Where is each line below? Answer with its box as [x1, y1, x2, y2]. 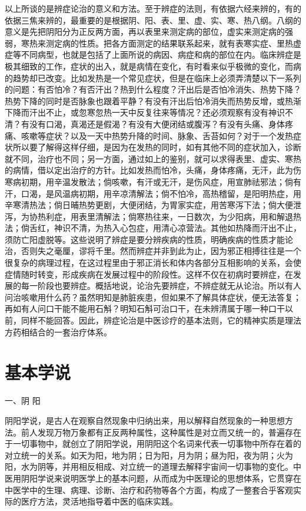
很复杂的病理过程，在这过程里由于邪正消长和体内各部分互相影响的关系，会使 [5, 256, 301, 269]
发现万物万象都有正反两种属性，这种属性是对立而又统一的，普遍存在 [37, 426, 301, 438]
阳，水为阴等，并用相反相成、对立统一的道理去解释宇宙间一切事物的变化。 [5, 460, 293, 473]
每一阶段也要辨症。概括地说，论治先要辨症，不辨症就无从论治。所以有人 [21, 279, 301, 292]
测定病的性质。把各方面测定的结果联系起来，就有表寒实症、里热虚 [45, 37, 301, 49]
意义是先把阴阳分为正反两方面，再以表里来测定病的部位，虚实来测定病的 [5, 25, 285, 38]
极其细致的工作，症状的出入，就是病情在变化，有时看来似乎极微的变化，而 [5, 60, 293, 72]
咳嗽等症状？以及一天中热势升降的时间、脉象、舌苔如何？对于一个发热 [21, 129, 293, 141]
